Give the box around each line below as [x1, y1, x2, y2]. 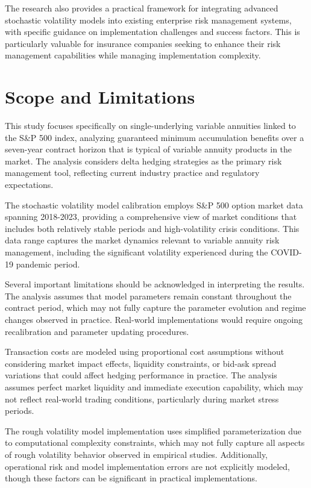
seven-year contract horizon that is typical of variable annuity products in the [5, 143, 292, 155]
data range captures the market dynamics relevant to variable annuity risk [5, 234, 280, 246]
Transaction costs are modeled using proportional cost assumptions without [5, 345, 284, 358]
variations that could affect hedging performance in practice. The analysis [5, 369, 277, 381]
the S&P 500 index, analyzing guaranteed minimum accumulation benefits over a [5, 131, 304, 143]
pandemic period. [16, 257, 80, 270]
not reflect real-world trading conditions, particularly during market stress [5, 392, 279, 405]
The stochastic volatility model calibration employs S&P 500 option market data [5, 198, 303, 211]
